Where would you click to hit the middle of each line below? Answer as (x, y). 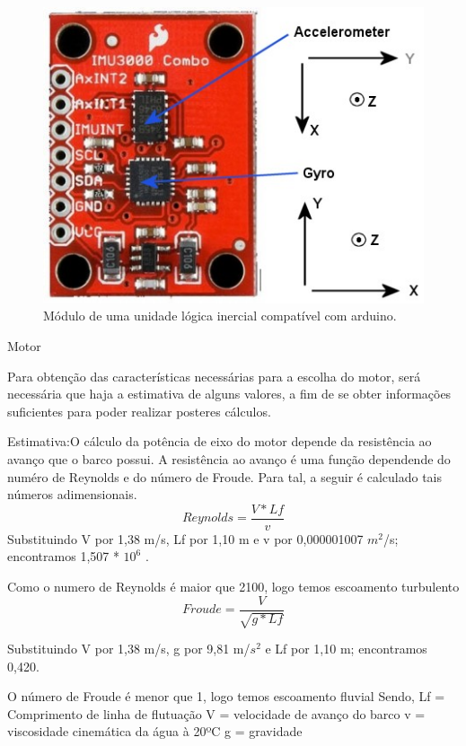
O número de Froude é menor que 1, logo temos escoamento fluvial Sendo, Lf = (226, 696)
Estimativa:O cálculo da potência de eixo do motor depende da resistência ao (220, 441)
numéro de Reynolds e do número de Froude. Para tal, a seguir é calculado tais (224, 476)
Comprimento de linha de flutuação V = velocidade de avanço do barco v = (216, 713)
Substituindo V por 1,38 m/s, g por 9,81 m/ (129, 649)
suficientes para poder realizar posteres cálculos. (139, 411)
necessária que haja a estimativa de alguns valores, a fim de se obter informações (229, 394)
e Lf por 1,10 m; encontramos (346, 649)
